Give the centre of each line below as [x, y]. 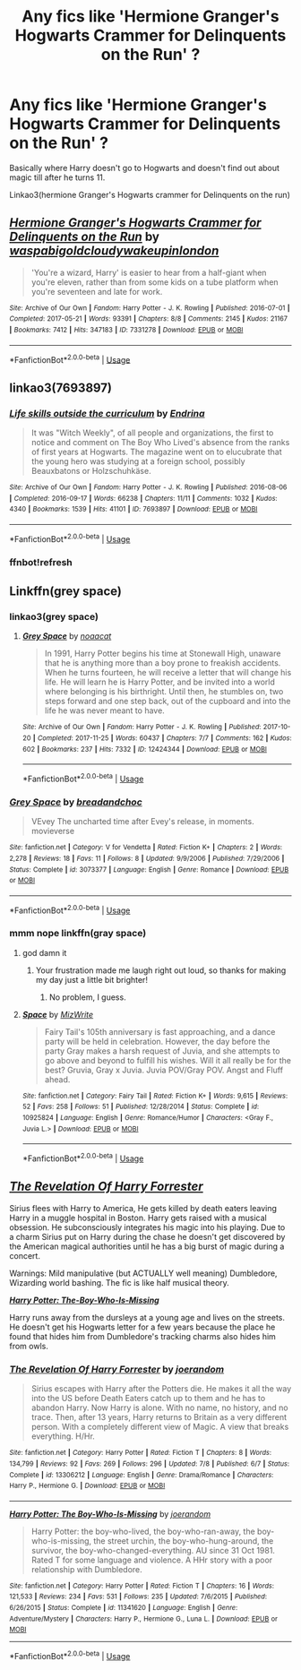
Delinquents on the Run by [84, 237]
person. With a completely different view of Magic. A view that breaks [160, 1427]
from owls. [29, 1346]
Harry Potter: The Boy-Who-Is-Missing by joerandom [110, 1514]
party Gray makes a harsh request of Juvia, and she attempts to [162, 1051]
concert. [25, 1255]
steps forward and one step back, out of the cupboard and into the [168, 702]
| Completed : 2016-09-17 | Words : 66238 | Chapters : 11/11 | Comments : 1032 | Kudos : [143, 498]
